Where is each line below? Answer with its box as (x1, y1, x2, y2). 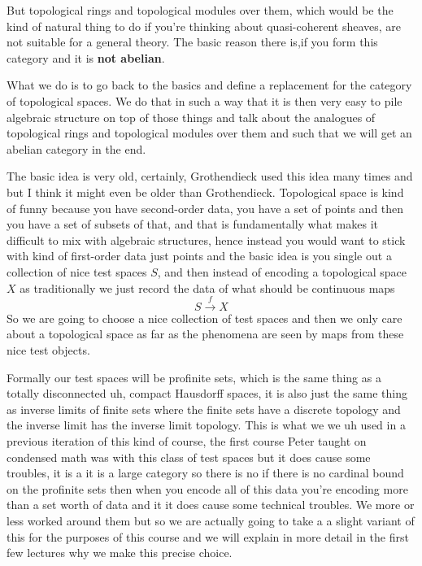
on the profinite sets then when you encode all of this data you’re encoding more (7, 480, 408, 497)
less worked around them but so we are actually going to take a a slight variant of (7, 512, 415, 529)
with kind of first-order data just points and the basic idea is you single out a (7, 247, 392, 264)
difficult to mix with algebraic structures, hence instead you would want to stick (7, 231, 406, 248)
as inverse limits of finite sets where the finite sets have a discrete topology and (7, 400, 401, 417)
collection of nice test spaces (7, 263, 147, 280)
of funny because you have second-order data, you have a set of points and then (7, 199, 404, 216)
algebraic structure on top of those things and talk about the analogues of (7, 108, 376, 125)
